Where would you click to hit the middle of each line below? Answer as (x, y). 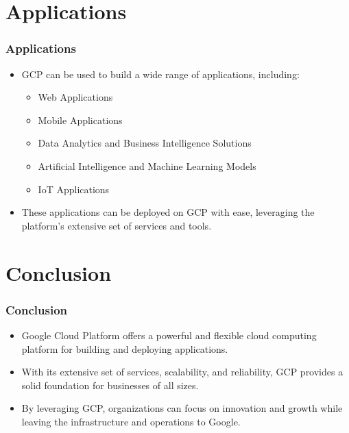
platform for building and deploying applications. (125, 348)
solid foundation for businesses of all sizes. (110, 385)
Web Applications (75, 97)
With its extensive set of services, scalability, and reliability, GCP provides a (182, 372)
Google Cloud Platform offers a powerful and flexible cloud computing (169, 335)
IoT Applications (74, 189)
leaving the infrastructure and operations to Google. (131, 421)
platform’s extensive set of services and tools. (117, 225)
